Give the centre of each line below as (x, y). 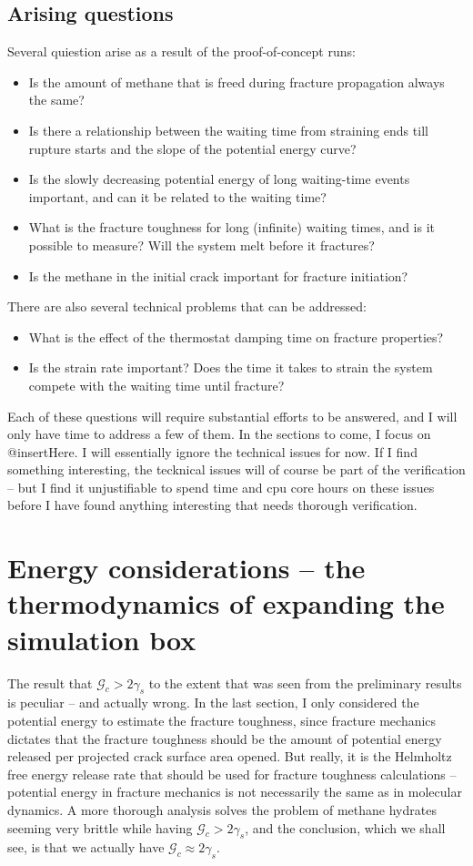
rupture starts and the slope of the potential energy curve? (192, 148)
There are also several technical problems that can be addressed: (187, 306)
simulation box (102, 639)
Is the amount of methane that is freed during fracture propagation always (236, 82)
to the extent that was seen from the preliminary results (305, 683)
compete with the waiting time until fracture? (156, 385)
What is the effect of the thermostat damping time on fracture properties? (236, 336)
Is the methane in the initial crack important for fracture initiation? (218, 275)
